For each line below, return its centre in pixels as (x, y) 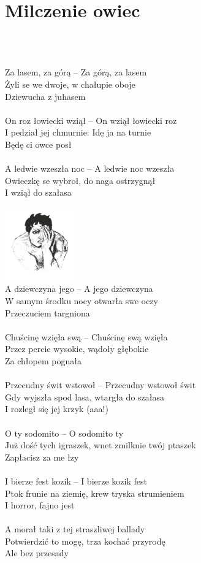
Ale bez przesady (37, 553)
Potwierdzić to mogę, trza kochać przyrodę (85, 541)
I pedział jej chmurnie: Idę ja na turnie (78, 132)
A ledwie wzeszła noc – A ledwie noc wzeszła (90, 168)
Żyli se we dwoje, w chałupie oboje (70, 84)
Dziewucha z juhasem (45, 96)
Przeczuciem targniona (47, 312)
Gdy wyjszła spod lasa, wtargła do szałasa (85, 396)
